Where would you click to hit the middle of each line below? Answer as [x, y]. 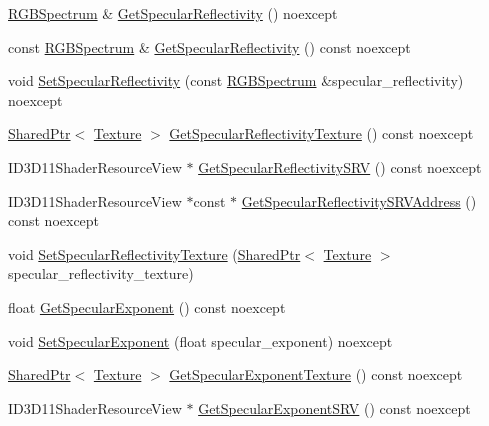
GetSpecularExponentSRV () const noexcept [334, 407]
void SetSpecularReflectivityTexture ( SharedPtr [154, 253]
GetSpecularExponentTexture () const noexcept [316, 374]
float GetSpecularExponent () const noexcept [147, 306]
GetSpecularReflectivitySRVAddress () [359, 200]
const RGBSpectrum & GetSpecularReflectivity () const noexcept [209, 46]
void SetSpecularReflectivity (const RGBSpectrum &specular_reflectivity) [236, 80]
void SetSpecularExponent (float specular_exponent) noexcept [200, 340]
